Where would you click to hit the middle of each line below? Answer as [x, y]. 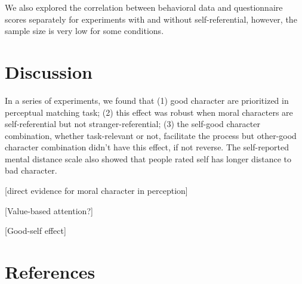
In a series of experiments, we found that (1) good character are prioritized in [147, 100]
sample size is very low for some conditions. [84, 31]
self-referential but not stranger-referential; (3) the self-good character [132, 124]
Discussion [49, 71]
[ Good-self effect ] [36, 231]
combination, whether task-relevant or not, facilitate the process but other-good [151, 135]
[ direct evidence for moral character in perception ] [96, 191]
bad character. [31, 170]
